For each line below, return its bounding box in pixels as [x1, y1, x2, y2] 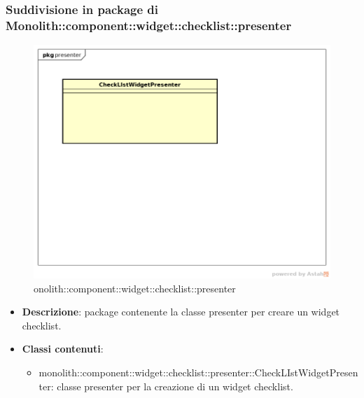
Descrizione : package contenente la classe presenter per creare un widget [22, 304, 340, 319]
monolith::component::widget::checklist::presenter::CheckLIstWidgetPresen [38, 365, 358, 379]
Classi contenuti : [22, 341, 104, 356]
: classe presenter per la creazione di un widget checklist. [50, 378, 293, 393]
